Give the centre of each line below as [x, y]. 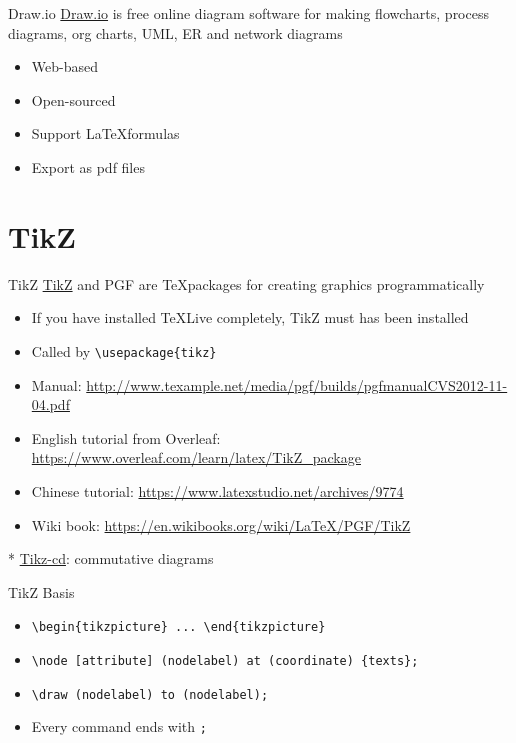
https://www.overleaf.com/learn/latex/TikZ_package [196, 457]
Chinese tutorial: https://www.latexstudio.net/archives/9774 [217, 490]
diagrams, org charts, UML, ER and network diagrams [175, 32]
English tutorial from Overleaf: [126, 437]
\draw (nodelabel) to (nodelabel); [150, 694]
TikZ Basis [41, 591]
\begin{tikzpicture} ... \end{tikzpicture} [178, 627]
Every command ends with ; [119, 726]
